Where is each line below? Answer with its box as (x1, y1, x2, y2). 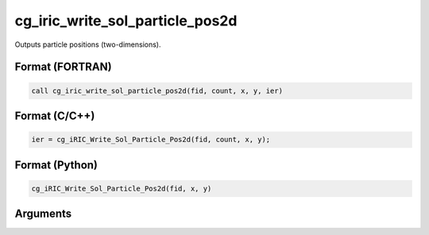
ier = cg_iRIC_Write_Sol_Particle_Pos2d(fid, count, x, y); (31, 135, 271, 144)
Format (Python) (14, 158, 99, 171)
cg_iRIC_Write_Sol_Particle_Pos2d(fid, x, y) (31, 183, 212, 193)
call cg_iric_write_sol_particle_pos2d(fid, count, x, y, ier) (31, 86, 284, 95)
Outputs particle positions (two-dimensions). (14, 40, 161, 49)
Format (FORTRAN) (14, 60, 112, 74)
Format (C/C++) (14, 109, 95, 122)
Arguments (14, 207, 72, 221)
